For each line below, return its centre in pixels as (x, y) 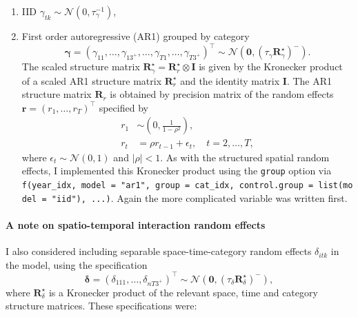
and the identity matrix (230, 80)
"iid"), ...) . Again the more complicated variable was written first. (199, 197)
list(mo (336, 186)
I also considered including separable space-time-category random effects (159, 251)
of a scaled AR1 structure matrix (92, 80)
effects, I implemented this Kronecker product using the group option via (177, 171)
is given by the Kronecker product (271, 67)
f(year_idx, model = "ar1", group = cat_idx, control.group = (168, 186)
